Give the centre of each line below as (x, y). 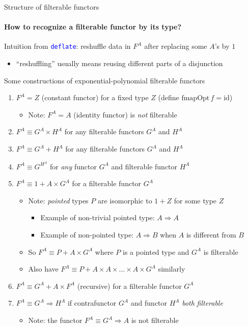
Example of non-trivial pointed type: (98, 217)
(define (169, 97)
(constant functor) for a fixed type (95, 97)
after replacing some (176, 46)
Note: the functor (55, 320)
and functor (149, 303)
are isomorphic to (125, 200)
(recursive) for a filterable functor (129, 286)
